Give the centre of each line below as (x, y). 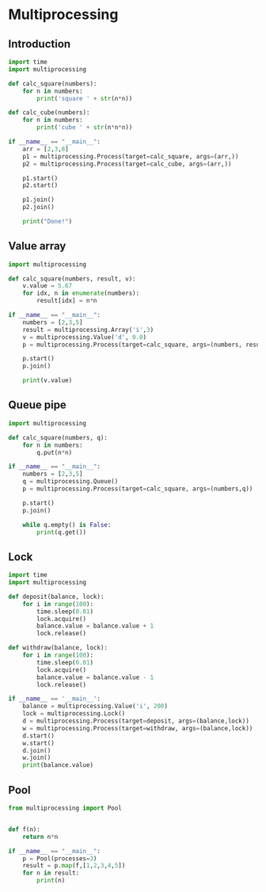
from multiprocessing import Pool (65, 808)
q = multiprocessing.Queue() (70, 482)
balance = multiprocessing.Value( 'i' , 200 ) (95, 707)
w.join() (37, 758)
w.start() (39, 743)
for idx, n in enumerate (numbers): (81, 294)
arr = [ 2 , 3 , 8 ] (46, 149)
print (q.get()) (62, 532)
